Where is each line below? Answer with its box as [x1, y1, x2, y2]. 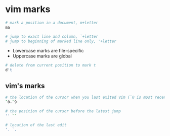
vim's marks [5, 82, 45, 90]
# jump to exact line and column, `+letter [5, 34, 99, 39]
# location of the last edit [5, 122, 67, 127]
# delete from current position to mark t [5, 63, 96, 68]
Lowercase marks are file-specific [12, 48, 84, 54]
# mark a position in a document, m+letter [5, 20, 99, 25]
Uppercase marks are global [12, 53, 72, 59]
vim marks [5, 4, 51, 15]
